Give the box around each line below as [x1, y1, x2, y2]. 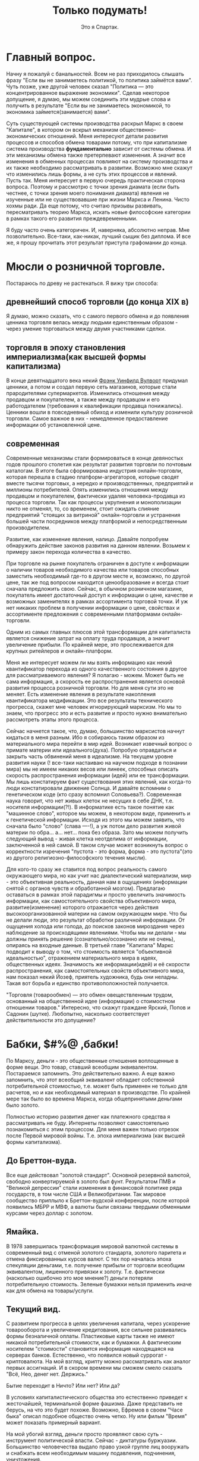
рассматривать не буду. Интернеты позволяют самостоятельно [6, 1119, 169, 1127]
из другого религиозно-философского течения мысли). [6, 854, 147, 861]
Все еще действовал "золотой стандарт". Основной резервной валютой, [6, 1171, 191, 1178]
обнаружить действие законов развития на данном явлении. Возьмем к [6, 542, 190, 549]
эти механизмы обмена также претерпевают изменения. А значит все [6, 151, 186, 159]
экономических [6, 132, 46, 139]
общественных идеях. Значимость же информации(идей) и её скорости [6, 961, 190, 968]
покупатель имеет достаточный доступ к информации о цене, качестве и [6, 591, 193, 599]
